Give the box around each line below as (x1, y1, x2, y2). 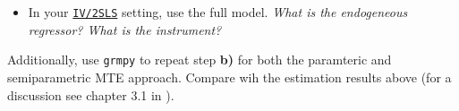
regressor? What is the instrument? (28, 20, 222, 38)
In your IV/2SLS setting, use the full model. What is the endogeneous (28, 3, 408, 21)
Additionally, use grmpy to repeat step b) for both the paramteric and (7, 50, 392, 69)
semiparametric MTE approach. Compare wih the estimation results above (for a (7, 67, 452, 86)
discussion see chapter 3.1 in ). (7, 85, 174, 104)
